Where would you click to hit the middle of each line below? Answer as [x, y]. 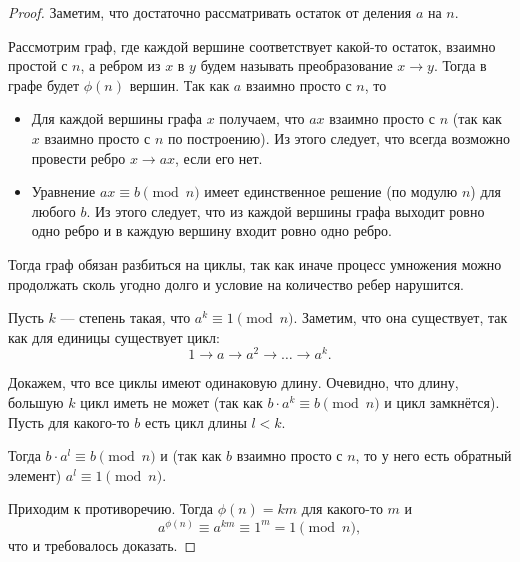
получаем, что [262, 118]
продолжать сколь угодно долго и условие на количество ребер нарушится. [236, 283]
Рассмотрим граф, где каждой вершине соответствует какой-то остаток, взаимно [252, 45]
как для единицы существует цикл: [114, 336]
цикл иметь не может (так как [171, 401]
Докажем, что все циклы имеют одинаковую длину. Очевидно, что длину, [233, 382]
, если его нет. [219, 157]
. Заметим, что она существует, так [400, 317]
